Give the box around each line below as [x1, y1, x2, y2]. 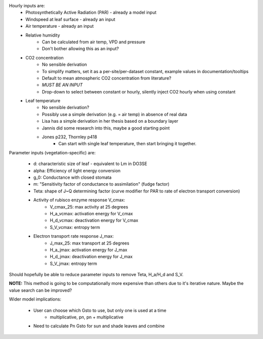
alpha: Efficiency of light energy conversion [33, 168, 121, 173]
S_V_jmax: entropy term [50, 261, 97, 266]
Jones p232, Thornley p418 [42, 134, 97, 140]
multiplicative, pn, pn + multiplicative [50, 314, 124, 320]
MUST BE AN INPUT [42, 82, 83, 88]
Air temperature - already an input [25, 23, 94, 29]
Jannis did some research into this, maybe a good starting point [42, 125, 170, 131]
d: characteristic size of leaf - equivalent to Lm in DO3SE [33, 161, 148, 167]
